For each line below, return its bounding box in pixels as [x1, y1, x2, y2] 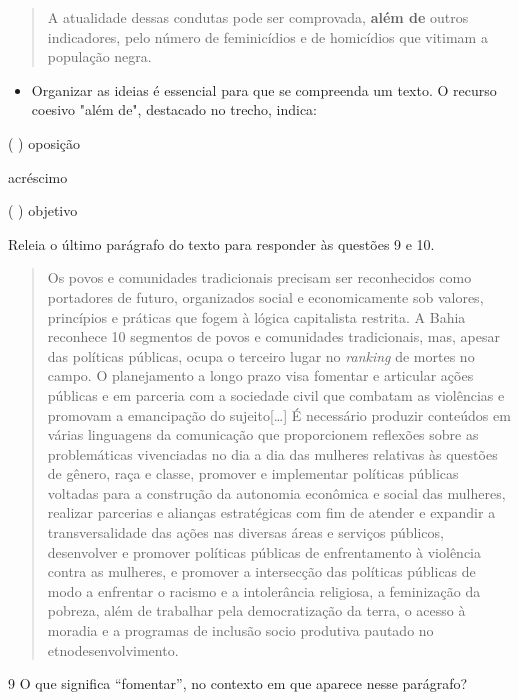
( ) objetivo [8, 200, 78, 221]
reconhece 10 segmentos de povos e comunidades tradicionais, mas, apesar [47, 326, 500, 347]
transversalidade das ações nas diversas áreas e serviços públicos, [47, 522, 444, 543]
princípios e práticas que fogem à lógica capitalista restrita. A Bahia [47, 306, 466, 327]
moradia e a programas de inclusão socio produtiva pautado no [47, 620, 434, 641]
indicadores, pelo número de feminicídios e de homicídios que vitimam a [47, 26, 488, 47]
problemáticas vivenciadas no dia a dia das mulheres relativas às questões [47, 443, 498, 464]
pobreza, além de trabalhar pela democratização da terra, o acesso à [47, 600, 466, 621]
